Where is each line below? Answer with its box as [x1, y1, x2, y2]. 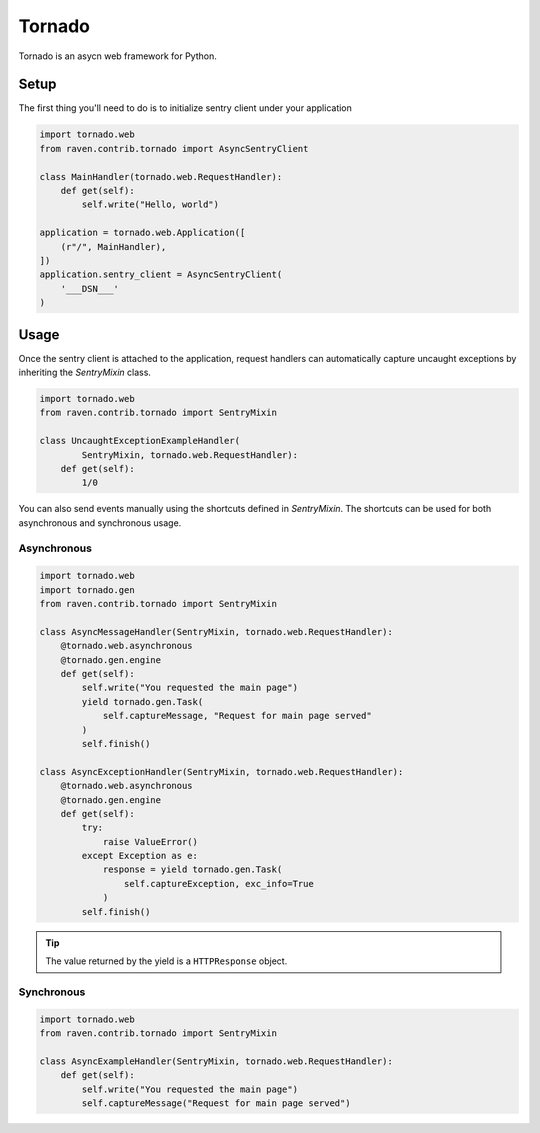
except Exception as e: [81, 850, 199, 862]
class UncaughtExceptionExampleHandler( [39, 435, 240, 447]
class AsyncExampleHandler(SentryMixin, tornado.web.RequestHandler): [39, 1055, 394, 1067]
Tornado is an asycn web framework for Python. [18, 50, 217, 62]
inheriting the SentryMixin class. [18, 366, 152, 379]
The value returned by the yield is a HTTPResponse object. [45, 955, 288, 967]
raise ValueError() [102, 836, 199, 847]
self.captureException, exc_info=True [123, 878, 314, 889]
